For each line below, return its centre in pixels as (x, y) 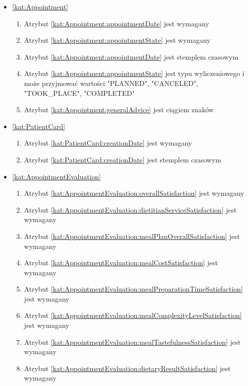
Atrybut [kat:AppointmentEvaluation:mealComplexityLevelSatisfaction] (133, 315)
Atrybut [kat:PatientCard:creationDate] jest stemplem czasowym (123, 159)
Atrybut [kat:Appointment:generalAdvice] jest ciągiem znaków (119, 110)
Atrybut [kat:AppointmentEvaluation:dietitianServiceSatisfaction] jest (130, 209)
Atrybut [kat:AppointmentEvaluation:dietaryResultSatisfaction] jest (127, 368)
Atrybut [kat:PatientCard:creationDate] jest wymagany (108, 143)
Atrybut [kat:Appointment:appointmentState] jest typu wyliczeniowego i (134, 73)
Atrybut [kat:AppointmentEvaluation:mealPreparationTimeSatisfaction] (133, 289)
